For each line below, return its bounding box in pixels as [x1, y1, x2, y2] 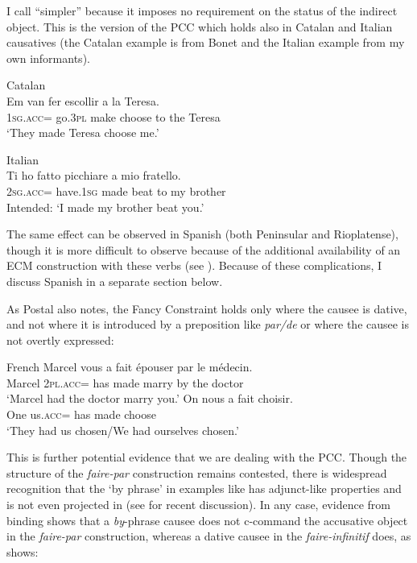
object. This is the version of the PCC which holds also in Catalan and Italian [6, 18, 393, 35]
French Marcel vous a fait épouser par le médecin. [6, 358, 253, 375]
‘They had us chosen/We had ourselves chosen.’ [6, 421, 239, 438]
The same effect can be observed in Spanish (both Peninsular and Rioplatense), [6, 226, 398, 242]
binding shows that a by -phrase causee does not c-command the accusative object [6, 511, 408, 528]
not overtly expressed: [6, 331, 114, 348]
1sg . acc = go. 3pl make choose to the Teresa [6, 108, 221, 125]
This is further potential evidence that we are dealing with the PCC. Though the [6, 449, 407, 466]
